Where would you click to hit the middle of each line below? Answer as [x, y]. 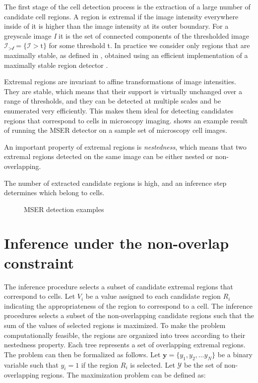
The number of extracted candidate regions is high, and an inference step [115, 183]
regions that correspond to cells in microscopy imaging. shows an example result [126, 120]
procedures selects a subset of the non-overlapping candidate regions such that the [129, 315]
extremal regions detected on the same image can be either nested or [109, 156]
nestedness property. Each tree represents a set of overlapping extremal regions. [125, 345]
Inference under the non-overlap [117, 243]
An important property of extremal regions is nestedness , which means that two [125, 146]
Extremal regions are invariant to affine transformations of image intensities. [120, 82]
